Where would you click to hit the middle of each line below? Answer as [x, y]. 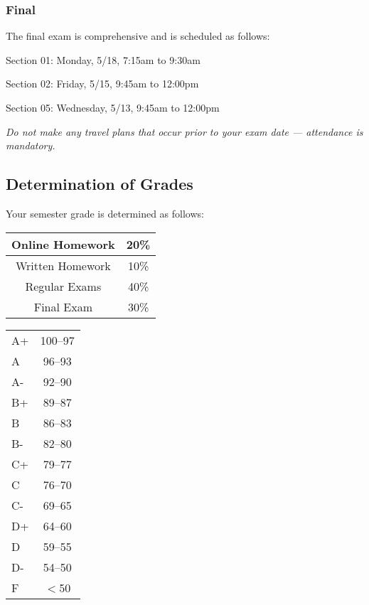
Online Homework [63, 244]
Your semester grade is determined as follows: [105, 213]
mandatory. [31, 145]
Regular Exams [63, 286]
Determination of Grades [100, 184]
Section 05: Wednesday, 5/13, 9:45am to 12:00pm [113, 107]
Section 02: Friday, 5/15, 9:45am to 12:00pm [102, 84]
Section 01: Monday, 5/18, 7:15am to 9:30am [103, 59]
